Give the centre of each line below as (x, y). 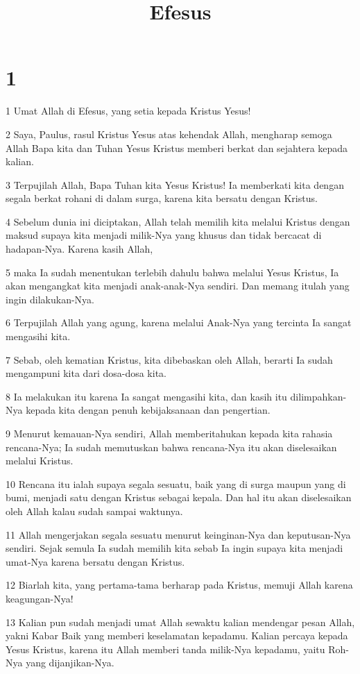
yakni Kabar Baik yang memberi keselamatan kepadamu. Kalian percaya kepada (177, 635)
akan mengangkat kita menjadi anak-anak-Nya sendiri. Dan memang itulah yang (178, 286)
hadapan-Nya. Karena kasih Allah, (79, 249)
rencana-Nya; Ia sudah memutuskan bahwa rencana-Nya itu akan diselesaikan (171, 447)
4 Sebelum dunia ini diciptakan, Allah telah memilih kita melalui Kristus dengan (178, 221)
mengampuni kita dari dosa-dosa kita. (86, 373)
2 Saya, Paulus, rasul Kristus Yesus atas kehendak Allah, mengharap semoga (169, 134)
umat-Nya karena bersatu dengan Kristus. (95, 561)
